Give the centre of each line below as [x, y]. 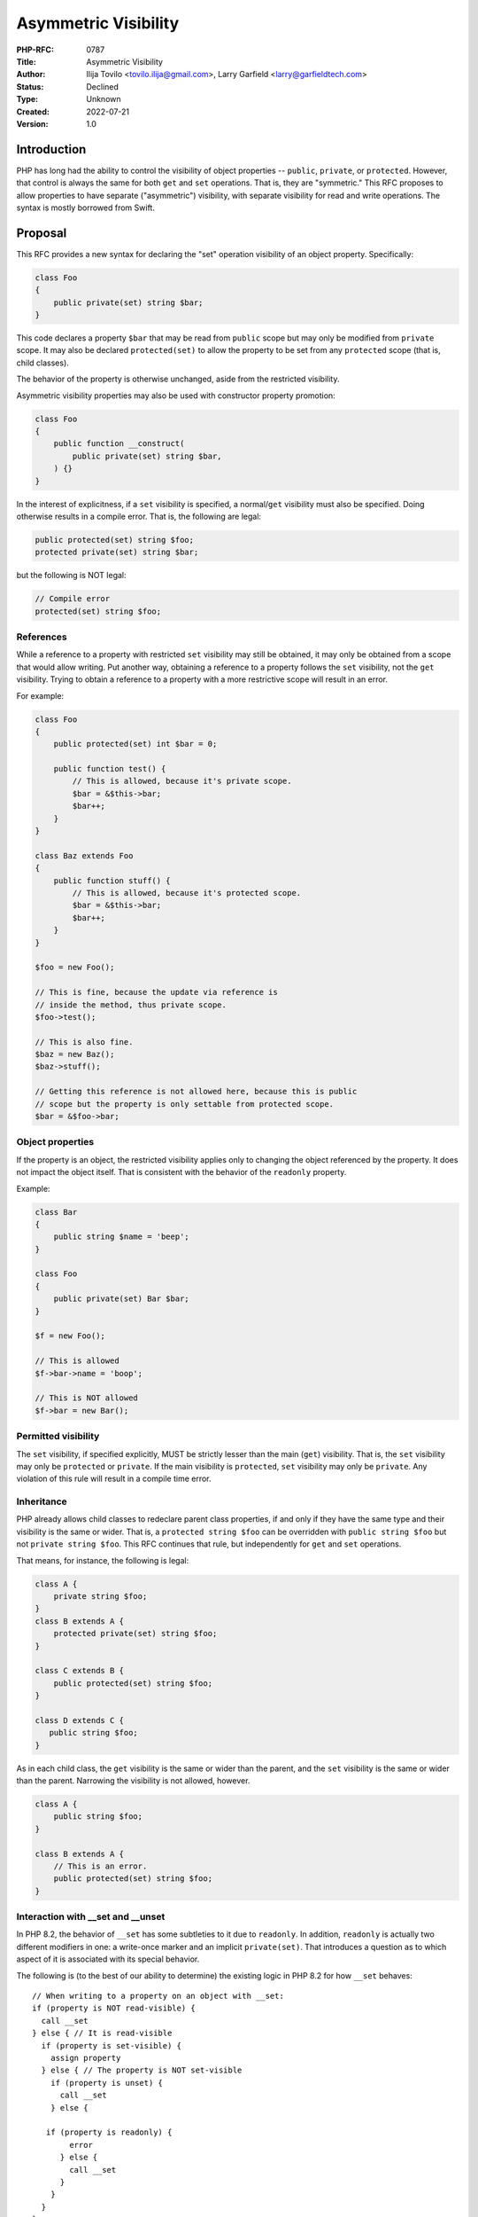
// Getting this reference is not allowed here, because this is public [196, 1092]
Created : [33, 112]
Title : [27, 61]
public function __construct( [119, 444]
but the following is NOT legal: [72, 576]
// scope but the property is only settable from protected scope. [185, 1104]
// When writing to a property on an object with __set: [158, 1996]
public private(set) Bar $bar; [121, 1299]
